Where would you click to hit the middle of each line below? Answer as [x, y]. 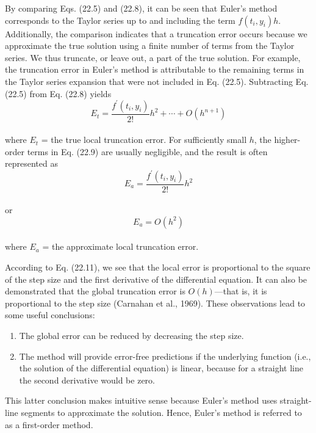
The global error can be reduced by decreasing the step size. [131, 335]
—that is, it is [241, 291]
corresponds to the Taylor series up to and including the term [120, 20]
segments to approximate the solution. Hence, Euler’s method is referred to [161, 412]
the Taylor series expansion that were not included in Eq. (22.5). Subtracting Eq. [157, 81]
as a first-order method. [49, 424]
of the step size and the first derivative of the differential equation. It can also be [156, 279]
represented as [31, 163]
